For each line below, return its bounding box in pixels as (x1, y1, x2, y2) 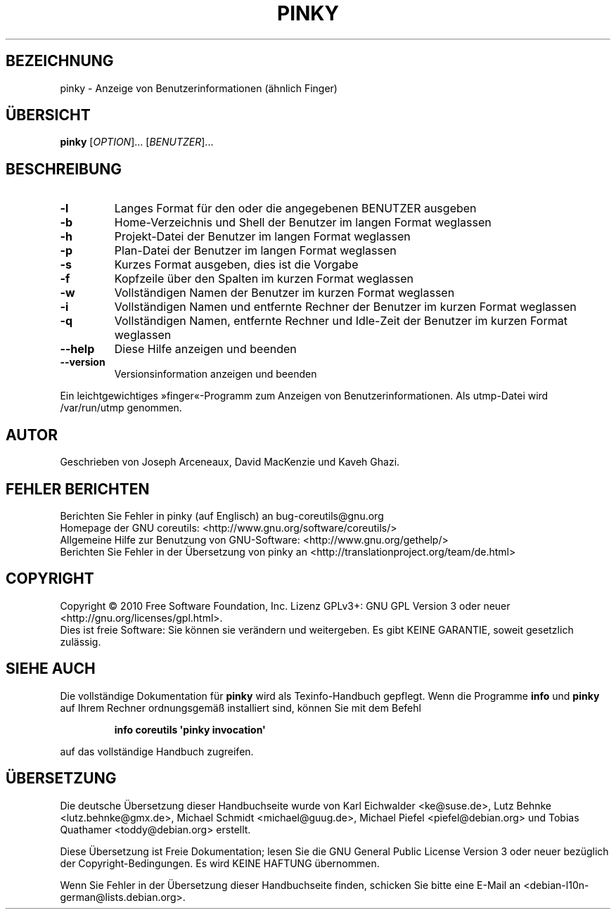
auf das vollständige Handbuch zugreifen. (60, 745, 254, 757)
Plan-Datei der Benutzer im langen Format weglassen (114, 243, 397, 258)
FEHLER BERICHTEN (6, 480, 150, 498)
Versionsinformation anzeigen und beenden (114, 368, 317, 380)
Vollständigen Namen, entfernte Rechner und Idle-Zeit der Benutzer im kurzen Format (114, 314, 567, 328)
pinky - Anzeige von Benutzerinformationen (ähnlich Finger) (60, 82, 338, 94)
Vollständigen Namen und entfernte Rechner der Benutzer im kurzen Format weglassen (114, 300, 577, 314)
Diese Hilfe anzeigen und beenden (114, 342, 297, 357)
